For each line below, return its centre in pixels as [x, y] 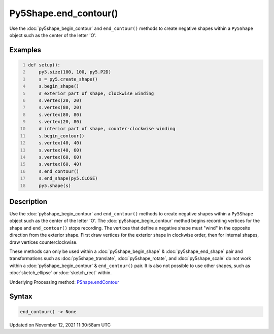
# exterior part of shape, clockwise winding [96, 93]
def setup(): [44, 65]
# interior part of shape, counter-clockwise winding [107, 129]
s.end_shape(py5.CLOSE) [68, 178]
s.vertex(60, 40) [60, 164]
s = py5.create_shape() [68, 79]
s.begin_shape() [59, 86]
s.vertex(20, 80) [60, 122]
